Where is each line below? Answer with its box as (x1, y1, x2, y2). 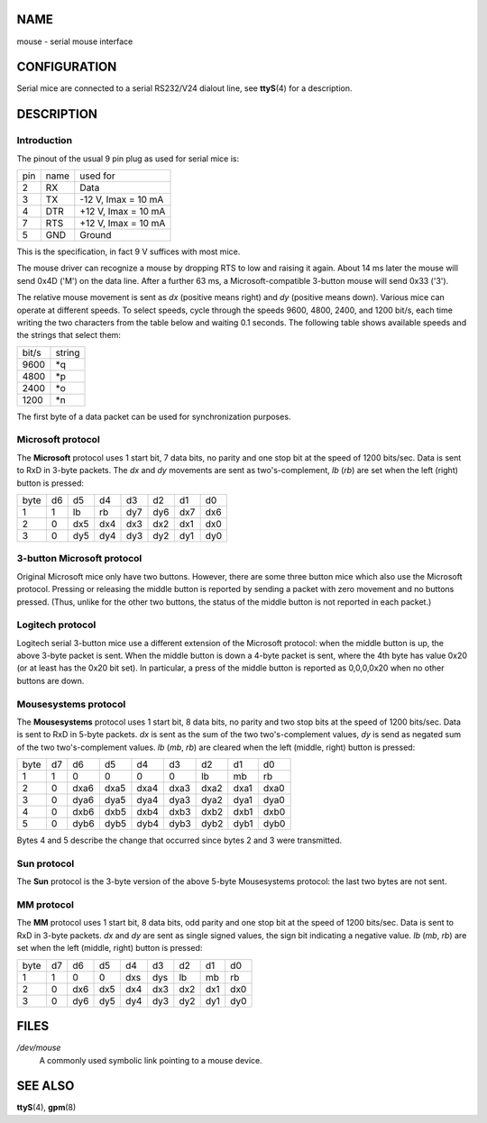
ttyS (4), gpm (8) (16, 1102, 77, 1113)
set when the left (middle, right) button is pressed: (16, 943, 203, 954)
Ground (79, 228, 112, 241)
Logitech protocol (16, 618, 96, 631)
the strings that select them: (16, 330, 122, 341)
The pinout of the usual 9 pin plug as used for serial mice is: (16, 153, 240, 164)
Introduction (16, 134, 72, 147)
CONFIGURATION (16, 59, 117, 75)
